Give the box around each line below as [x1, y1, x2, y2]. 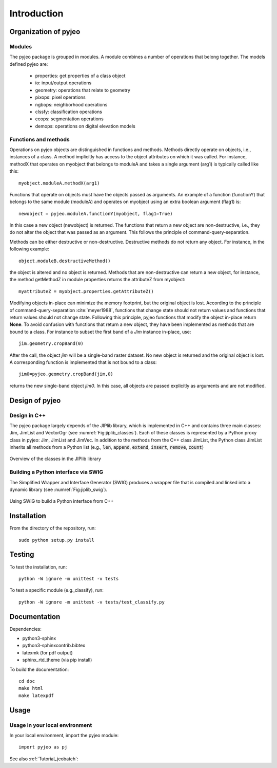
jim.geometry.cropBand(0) [18, 341, 84, 346]
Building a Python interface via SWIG [9, 468, 104, 476]
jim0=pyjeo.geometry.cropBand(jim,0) [18, 371, 114, 377]
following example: [9, 246, 50, 252]
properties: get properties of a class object [35, 72, 126, 79]
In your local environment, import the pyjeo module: [9, 732, 119, 738]
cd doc [18, 679, 35, 684]
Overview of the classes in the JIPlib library [9, 455, 101, 462]
